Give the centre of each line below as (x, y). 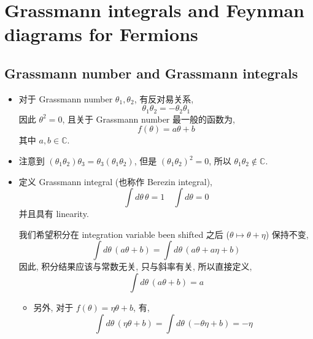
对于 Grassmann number (66, 98)
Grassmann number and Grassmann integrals (151, 73)
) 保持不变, (287, 234)
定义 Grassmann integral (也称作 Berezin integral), (116, 181)
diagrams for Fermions (101, 34)
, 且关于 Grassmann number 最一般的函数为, (149, 119)
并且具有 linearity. (54, 214)
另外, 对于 (53, 307)
